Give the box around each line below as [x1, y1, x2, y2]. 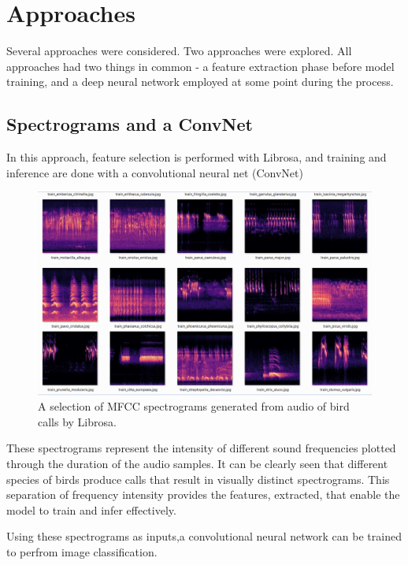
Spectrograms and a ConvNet [6, 112, 253, 136]
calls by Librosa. [38, 413, 117, 429]
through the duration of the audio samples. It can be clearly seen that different [6, 455, 388, 472]
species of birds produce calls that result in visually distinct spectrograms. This [6, 470, 390, 487]
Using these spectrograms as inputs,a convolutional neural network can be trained [6, 528, 402, 545]
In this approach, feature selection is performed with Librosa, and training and [6, 149, 387, 165]
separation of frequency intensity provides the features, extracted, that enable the [6, 486, 400, 503]
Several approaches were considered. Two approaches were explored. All [6, 43, 352, 59]
